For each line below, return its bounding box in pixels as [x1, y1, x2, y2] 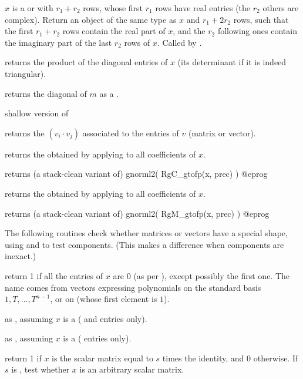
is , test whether [11, 363, 70, 375]
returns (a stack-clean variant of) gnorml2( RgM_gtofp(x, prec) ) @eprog [5, 207, 270, 219]
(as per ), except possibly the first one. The [133, 269, 290, 281]
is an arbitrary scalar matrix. [79, 363, 184, 375]
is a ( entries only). [63, 332, 132, 344]
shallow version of [5, 107, 69, 119]
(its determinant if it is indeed [177, 56, 287, 68]
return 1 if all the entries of [5, 269, 103, 281]
